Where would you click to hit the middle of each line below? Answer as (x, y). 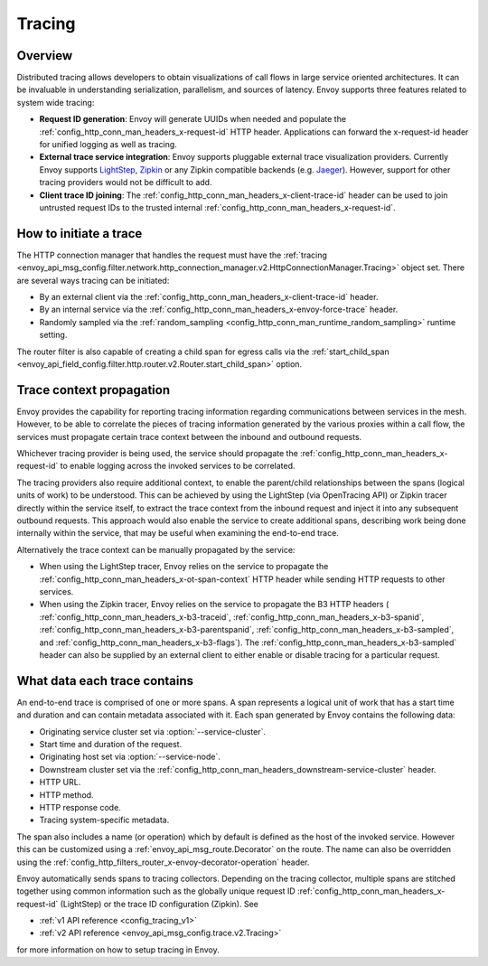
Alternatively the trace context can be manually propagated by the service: (156, 549)
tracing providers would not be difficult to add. (126, 183)
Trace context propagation (94, 390)
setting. (53, 335)
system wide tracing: (56, 102)
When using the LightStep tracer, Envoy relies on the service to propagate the (184, 567)
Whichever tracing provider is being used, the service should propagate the (157, 454)
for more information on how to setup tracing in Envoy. (118, 950)
